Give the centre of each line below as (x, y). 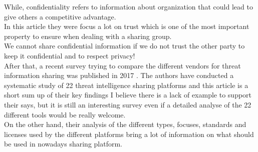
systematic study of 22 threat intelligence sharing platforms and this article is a (126, 85)
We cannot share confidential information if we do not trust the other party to (124, 46)
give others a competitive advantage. (60, 16)
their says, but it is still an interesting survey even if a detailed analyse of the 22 (128, 104)
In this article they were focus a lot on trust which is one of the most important (127, 26)
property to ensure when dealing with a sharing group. (88, 36)
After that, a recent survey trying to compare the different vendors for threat (122, 65)
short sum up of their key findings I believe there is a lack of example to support (128, 95)
